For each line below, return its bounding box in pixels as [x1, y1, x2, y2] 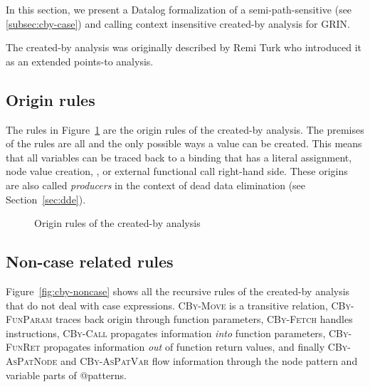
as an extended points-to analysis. [6, 53, 154, 68]
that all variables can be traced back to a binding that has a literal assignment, [6, 149, 352, 164]
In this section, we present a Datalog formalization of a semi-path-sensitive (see [6, 2, 352, 16]
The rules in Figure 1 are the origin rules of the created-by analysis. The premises [6, 122, 364, 137]
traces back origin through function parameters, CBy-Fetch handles [55, 312, 353, 327]
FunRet [6, 339, 41, 354]
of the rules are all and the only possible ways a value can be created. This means [6, 136, 362, 151]
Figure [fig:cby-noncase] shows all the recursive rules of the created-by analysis [6, 283, 350, 298]
